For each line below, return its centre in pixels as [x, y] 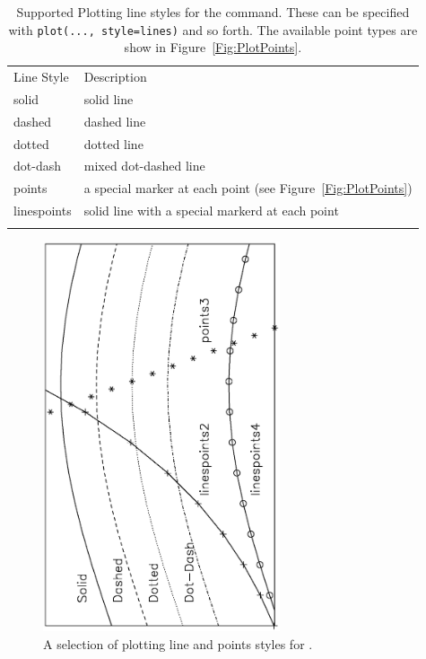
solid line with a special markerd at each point [211, 211]
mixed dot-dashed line [144, 166]
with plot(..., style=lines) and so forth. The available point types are [213, 29]
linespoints [43, 211]
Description [115, 77]
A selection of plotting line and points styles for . [178, 643]
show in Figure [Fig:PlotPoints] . [213, 47]
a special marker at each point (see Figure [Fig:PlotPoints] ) [248, 188]
